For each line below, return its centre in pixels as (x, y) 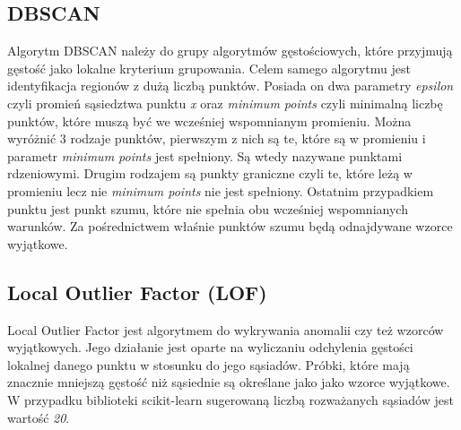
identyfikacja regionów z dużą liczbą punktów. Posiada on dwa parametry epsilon (230, 86)
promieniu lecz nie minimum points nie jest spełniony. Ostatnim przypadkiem (221, 190)
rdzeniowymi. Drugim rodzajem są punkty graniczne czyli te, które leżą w (210, 173)
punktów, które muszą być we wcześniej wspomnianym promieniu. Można (209, 120)
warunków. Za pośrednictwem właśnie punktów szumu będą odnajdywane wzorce (230, 226)
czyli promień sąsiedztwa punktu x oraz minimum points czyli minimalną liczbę (225, 103)
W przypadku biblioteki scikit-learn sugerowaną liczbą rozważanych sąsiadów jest (230, 399)
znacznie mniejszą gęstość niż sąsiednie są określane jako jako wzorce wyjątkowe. (229, 382)
